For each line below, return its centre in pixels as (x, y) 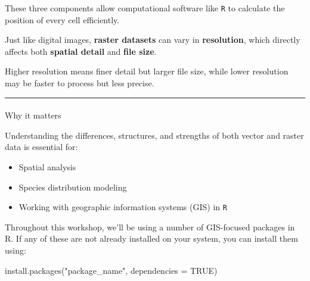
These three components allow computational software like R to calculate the (145, 8)
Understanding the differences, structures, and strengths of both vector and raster (154, 135)
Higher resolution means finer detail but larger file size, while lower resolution (147, 71)
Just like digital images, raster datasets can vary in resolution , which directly (153, 40)
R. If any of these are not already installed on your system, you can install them (151, 238)
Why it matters (33, 115)
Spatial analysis (47, 167)
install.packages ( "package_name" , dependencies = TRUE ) (111, 270)
